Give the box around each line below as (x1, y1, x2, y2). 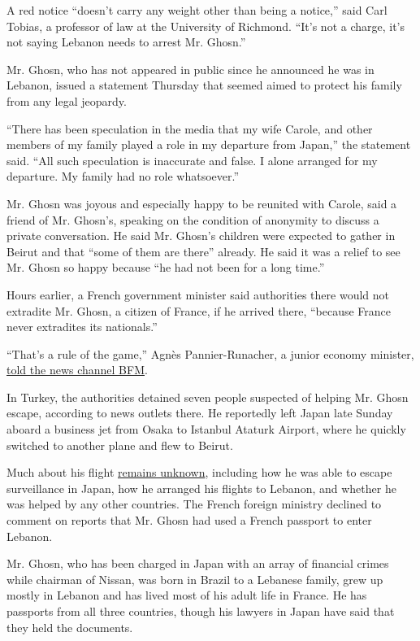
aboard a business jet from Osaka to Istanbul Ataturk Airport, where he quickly (6, 421, 406, 438)
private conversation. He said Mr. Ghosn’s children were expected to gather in (6, 227, 396, 244)
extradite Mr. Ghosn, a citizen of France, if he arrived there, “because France (6, 302, 392, 319)
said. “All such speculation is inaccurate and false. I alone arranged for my (6, 151, 378, 168)
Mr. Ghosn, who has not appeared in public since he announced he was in (6, 60, 375, 77)
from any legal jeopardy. (6, 92, 127, 109)
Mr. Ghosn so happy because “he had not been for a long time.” (6, 259, 325, 276)
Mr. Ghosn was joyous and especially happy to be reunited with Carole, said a (6, 194, 397, 211)
